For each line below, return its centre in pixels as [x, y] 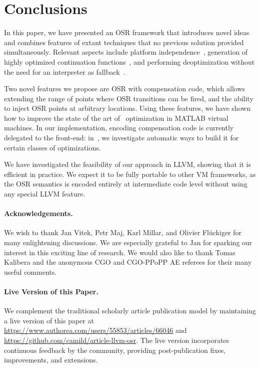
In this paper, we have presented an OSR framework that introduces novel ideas [127, 32]
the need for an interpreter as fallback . [65, 71]
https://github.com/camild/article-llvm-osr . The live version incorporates [117, 340]
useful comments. [30, 271]
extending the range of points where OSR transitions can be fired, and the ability [129, 98]
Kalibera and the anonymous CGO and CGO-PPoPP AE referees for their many [128, 262]
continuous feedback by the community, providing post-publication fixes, [115, 350]
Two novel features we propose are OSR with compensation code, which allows [125, 88]
